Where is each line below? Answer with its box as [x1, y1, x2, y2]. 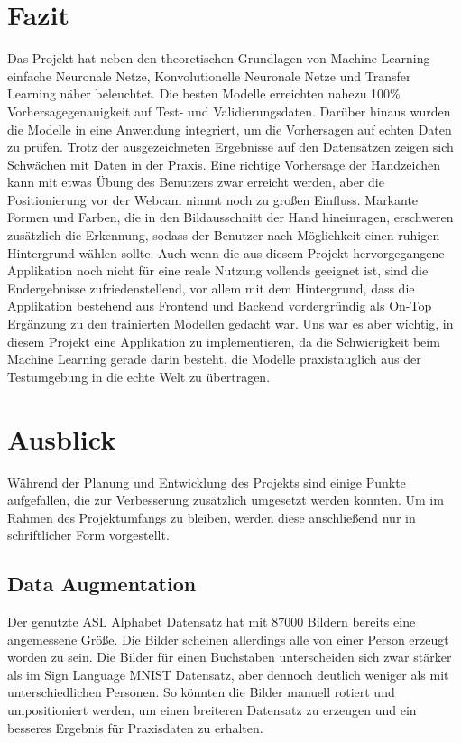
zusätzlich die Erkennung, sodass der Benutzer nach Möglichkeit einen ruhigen [7, 226, 440, 245]
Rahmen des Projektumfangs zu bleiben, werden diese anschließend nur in [7, 507, 416, 526]
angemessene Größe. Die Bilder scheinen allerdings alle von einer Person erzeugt [7, 629, 449, 648]
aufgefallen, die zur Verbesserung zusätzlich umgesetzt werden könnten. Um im [7, 490, 444, 509]
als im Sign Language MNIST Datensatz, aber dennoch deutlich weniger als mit [7, 664, 449, 683]
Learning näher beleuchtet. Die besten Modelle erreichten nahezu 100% [7, 84, 401, 103]
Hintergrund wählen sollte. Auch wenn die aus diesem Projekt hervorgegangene [7, 243, 445, 262]
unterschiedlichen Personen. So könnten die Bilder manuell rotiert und [7, 683, 395, 701]
